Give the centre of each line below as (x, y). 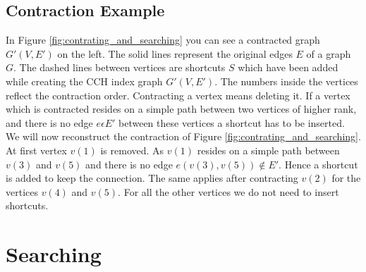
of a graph (329, 53)
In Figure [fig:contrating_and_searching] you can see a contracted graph (163, 40)
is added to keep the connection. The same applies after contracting (152, 178)
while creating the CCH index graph (84, 81)
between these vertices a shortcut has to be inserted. (232, 122)
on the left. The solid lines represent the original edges (175, 53)
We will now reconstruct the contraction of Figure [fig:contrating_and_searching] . (183, 136)
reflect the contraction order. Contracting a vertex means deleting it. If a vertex (178, 95)
